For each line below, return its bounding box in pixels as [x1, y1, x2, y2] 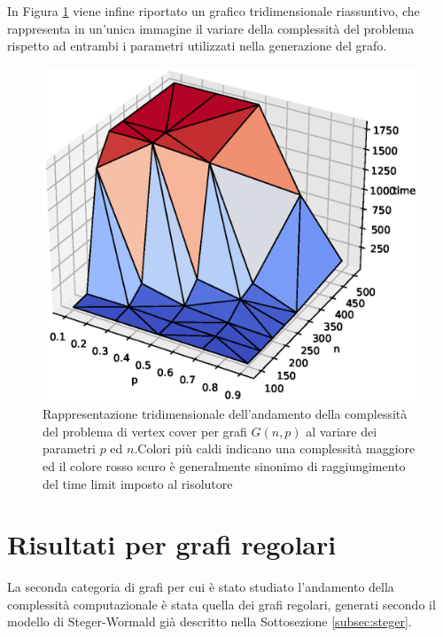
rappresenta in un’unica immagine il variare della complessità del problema [7, 19, 415, 37]
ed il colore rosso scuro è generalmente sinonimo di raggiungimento [43, 456, 406, 475]
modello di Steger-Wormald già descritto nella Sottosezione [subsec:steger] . [7, 612, 412, 631]
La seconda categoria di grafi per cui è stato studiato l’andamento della [7, 578, 394, 596]
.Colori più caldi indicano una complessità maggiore [134, 439, 416, 458]
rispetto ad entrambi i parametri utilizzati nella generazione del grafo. [7, 36, 387, 55]
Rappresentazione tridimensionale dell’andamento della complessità [43, 405, 408, 423]
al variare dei [306, 421, 377, 440]
